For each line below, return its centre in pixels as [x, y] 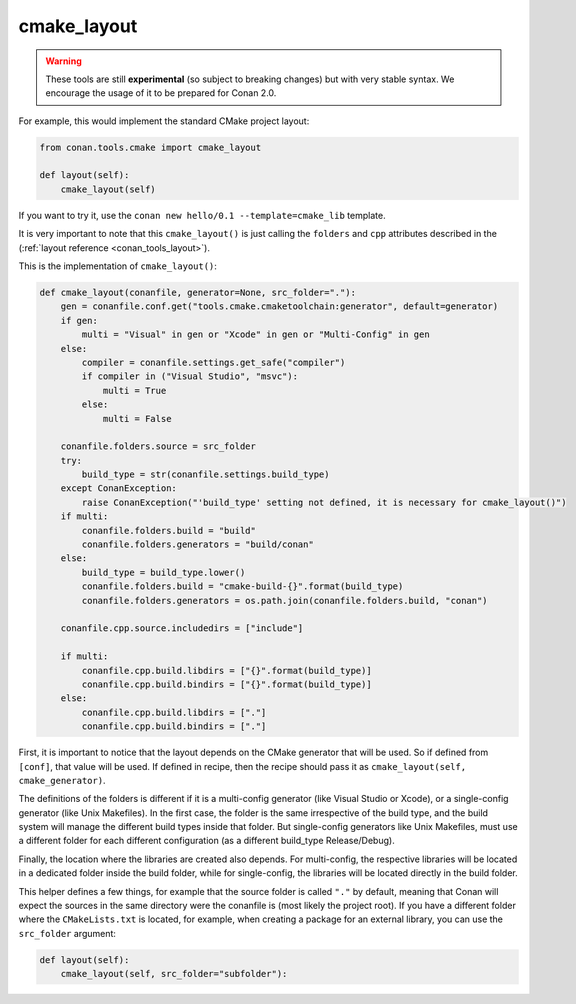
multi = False [137, 418]
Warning [63, 61]
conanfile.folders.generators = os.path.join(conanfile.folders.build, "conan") [285, 600]
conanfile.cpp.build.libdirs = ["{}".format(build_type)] [226, 670]
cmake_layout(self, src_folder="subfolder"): [174, 974]
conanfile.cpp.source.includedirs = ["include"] [182, 628]
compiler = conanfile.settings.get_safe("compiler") [213, 362]
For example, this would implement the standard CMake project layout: [164, 121]
